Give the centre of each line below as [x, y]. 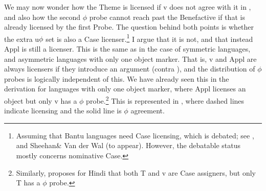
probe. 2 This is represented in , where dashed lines [165, 100]
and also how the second [42, 17]
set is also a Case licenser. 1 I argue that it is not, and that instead [149, 38]
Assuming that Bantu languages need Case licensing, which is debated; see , [135, 135]
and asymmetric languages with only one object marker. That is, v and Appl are [130, 58]
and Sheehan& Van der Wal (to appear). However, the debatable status [128, 145]
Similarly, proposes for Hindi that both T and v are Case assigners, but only [136, 172]
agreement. [148, 111]
